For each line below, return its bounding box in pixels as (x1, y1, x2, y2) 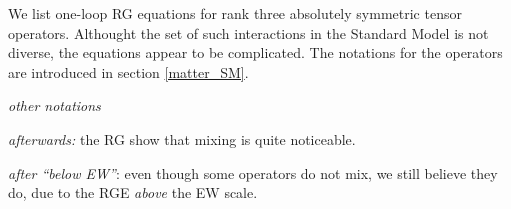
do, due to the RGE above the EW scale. (8, 182, 258, 203)
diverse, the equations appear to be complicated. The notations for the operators (8, 42, 503, 63)
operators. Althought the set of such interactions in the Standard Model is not (8, 22, 489, 43)
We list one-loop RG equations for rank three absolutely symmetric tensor (8, 3, 462, 23)
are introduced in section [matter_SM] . (8, 61, 249, 82)
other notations (8, 95, 101, 116)
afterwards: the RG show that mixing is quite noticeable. (8, 128, 356, 149)
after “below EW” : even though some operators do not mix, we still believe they (8, 162, 498, 183)
